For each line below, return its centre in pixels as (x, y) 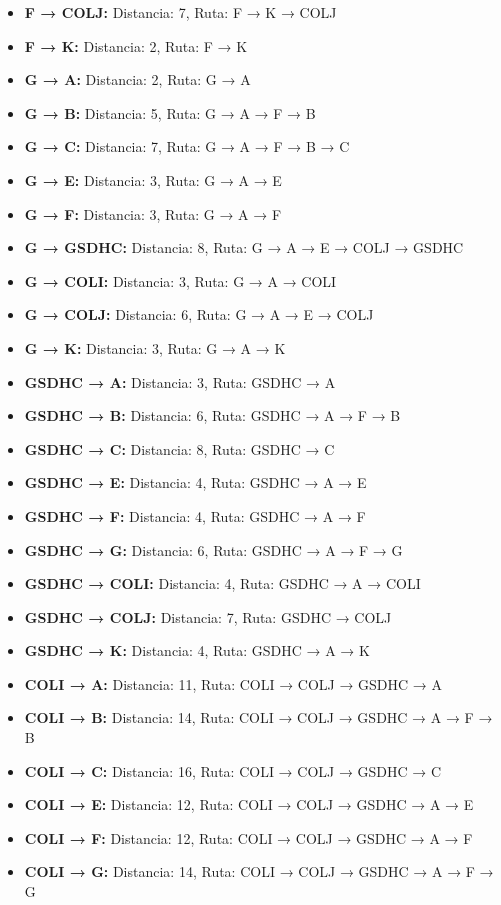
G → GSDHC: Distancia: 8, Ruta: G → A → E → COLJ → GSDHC (244, 247)
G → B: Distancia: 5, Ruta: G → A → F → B (170, 112)
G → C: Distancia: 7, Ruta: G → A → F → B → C (187, 146)
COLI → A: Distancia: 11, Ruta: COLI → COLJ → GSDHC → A (233, 683)
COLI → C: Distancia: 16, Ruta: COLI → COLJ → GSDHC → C (233, 770)
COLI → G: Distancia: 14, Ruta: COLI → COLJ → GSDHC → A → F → (259, 871)
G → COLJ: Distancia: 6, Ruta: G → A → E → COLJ (199, 314)
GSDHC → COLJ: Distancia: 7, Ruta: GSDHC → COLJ (208, 616)
